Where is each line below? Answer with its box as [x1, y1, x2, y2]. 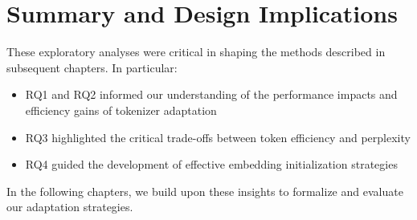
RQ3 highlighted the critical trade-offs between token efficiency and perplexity [25, 128, 411, 145]
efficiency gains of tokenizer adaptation [25, 101, 217, 118]
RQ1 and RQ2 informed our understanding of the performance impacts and [25, 86, 398, 103]
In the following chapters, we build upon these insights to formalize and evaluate [6, 182, 403, 199]
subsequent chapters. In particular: [6, 59, 178, 75]
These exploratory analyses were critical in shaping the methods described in [6, 43, 386, 60]
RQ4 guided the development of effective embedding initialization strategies [25, 156, 398, 173]
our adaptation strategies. [6, 198, 133, 215]
